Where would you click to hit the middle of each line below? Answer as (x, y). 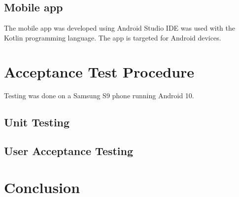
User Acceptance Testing (69, 151)
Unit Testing (37, 122)
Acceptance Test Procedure (99, 71)
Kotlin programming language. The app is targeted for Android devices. (113, 37)
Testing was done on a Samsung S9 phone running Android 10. (99, 95)
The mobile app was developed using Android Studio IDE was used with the (119, 28)
